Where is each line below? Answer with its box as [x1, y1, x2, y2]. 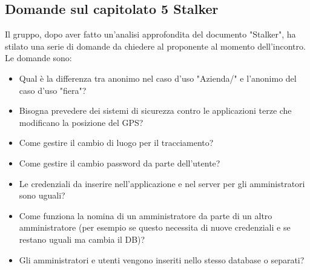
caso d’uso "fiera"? [19, 84, 87, 96]
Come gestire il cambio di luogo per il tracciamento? [19, 136, 214, 149]
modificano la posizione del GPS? [19, 116, 143, 128]
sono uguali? [19, 189, 65, 202]
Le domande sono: [5, 51, 72, 64]
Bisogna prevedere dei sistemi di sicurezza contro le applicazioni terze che [19, 104, 292, 117]
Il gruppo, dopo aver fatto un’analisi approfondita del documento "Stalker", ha [5, 28, 296, 41]
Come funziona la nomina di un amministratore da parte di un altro [19, 209, 272, 222]
